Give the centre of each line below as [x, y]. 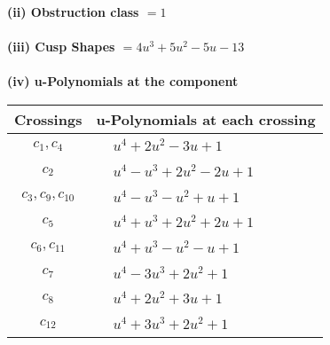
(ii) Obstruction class [73, 12]
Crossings [48, 119]
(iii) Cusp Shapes [61, 47]
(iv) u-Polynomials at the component [123, 81]
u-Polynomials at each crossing [206, 119]
